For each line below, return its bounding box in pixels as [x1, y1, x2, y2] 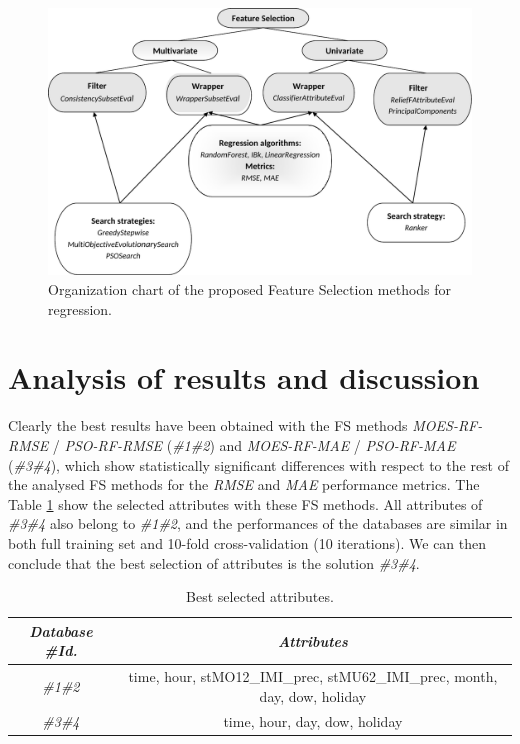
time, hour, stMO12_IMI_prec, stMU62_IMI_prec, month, [128, 666, 498, 687]
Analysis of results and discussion [8, 357, 480, 398]
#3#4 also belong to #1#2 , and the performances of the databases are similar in [8, 513, 508, 534]
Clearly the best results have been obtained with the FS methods [8, 415, 408, 436]
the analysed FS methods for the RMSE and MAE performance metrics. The [8, 474, 480, 495]
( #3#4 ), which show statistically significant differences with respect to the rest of [8, 454, 510, 475]
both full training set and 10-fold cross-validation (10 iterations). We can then [8, 532, 487, 553]
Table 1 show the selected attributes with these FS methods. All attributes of [8, 493, 483, 514]
